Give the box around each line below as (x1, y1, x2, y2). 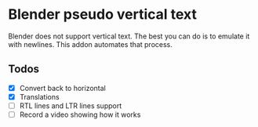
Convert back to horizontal (19, 83, 106, 93)
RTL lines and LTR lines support (19, 100, 122, 111)
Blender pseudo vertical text (8, 5, 198, 24)
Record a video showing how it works (19, 110, 141, 119)
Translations (19, 92, 60, 101)
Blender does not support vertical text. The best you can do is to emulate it (8, 31, 250, 41)
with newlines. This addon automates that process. (8, 39, 173, 49)
